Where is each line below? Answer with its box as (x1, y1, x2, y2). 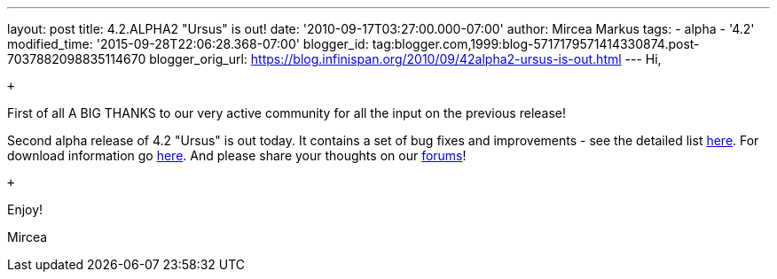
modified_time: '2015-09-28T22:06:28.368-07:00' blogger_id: (7, 36, 369, 51)
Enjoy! (7, 202, 43, 217)
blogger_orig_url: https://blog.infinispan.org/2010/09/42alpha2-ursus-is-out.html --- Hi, (149, 51, 662, 66)
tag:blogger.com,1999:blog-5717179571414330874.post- (372, 36, 700, 51)
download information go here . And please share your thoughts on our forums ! (7, 148, 467, 163)
